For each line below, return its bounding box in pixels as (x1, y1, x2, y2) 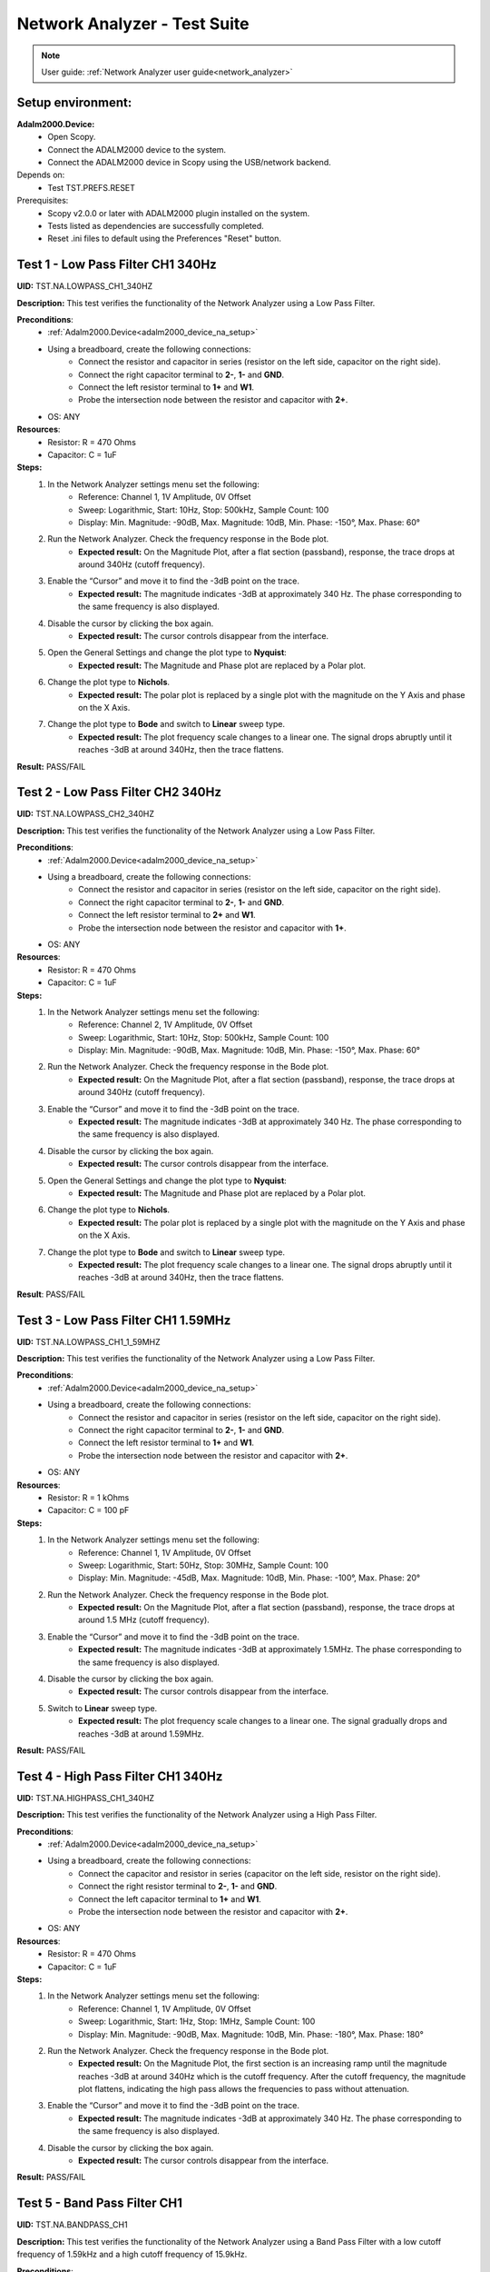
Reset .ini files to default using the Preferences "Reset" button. (47, 233, 281, 244)
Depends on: (16, 169, 65, 181)
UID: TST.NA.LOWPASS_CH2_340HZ (16, 809, 154, 820)
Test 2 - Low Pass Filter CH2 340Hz (16, 784, 222, 800)
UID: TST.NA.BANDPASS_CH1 (16, 2219, 128, 2230)
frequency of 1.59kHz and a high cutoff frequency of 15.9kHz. (16, 2249, 248, 2260)
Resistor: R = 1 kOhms (47, 1491, 130, 1503)
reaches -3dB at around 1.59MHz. (78, 1728, 204, 1739)
